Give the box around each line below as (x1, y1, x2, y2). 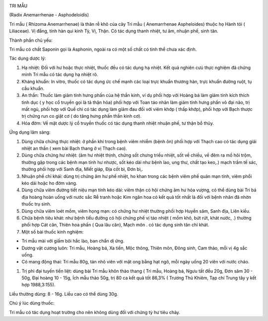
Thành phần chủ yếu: (9, 37, 53, 43)
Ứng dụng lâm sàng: (9, 129, 51, 135)
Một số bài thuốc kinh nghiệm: (21, 229, 84, 235)
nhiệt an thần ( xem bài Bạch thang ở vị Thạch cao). (21, 146, 128, 152)
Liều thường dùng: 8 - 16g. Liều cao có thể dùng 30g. (9, 291, 119, 297)
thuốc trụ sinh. (21, 201, 52, 207)
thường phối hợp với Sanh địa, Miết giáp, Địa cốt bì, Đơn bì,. (21, 166, 143, 172)
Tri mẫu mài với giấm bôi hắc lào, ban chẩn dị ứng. (21, 238, 125, 244)
